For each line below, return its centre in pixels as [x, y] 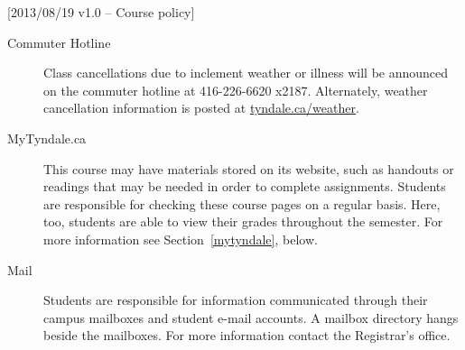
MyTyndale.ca [47, 138]
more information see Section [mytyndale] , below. [181, 239]
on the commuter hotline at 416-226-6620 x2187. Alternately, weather [236, 90]
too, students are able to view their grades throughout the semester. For [243, 221]
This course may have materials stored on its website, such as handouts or [249, 168]
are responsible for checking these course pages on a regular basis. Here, [242, 203]
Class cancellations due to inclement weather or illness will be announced [246, 73]
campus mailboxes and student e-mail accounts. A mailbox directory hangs [251, 317]
